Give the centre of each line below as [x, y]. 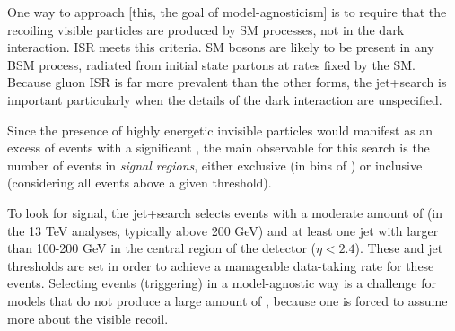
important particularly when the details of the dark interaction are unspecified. [225, 99]
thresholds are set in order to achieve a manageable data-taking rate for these [221, 265]
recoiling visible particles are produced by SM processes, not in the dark [206, 29]
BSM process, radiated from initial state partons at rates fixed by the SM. [212, 64]
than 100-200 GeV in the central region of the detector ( [162, 248]
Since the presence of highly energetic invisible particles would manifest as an [220, 130]
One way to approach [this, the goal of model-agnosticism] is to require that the [227, 12]
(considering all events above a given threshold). [140, 183]
